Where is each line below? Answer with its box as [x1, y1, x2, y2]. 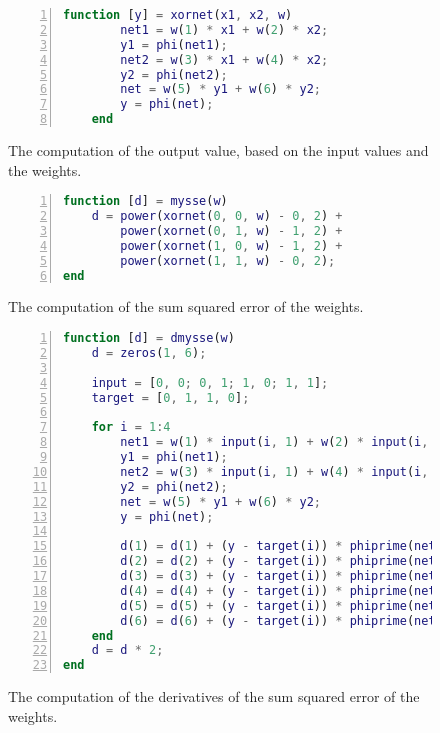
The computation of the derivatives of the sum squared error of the [8, 686, 420, 707]
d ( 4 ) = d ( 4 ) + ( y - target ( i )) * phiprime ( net [120, 583, 436, 598]
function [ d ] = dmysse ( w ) [63, 331, 235, 346]
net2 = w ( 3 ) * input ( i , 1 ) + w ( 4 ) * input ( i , [120, 464, 429, 479]
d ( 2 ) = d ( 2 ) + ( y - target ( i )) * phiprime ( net [120, 554, 436, 569]
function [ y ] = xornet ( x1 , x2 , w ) [63, 8, 293, 22]
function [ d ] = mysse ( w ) [63, 194, 228, 209]
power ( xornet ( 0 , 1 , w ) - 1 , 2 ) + [120, 223, 343, 238]
